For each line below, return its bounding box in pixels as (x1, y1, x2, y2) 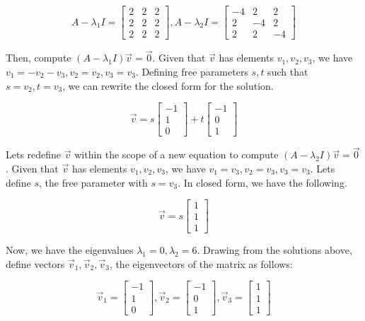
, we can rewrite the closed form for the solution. (62, 78, 274, 93)
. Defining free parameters (135, 64, 248, 78)
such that (267, 64, 308, 78)
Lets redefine (6, 147, 62, 162)
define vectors (6, 256, 65, 271)
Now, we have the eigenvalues (6, 243, 134, 257)
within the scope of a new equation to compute (74, 147, 279, 162)
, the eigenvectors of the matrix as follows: (109, 256, 293, 271)
